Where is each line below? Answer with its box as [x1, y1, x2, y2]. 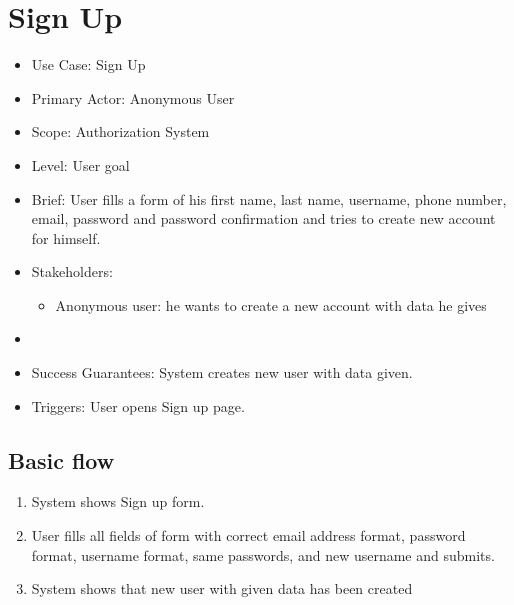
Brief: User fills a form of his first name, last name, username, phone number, [31, 188, 507, 209]
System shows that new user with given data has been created [31, 578, 413, 599]
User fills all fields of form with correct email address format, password [31, 525, 466, 546]
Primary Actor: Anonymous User [31, 87, 235, 108]
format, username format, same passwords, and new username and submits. [31, 544, 495, 565]
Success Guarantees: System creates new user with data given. [31, 362, 413, 383]
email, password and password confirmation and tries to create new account [31, 208, 496, 229]
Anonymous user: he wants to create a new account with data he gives [55, 294, 487, 315]
